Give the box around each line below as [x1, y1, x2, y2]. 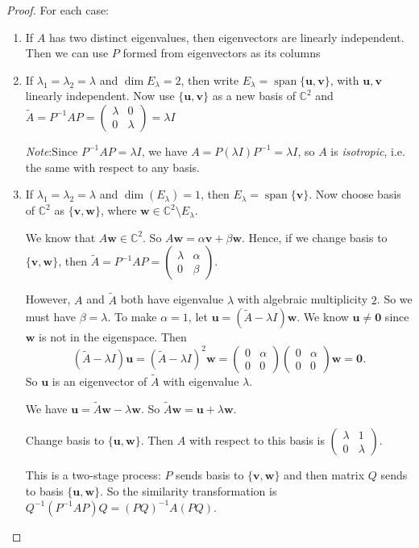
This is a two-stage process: [25, 466, 161, 483]
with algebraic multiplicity [237, 291, 368, 307]
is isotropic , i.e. [330, 142, 405, 159]
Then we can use [25, 44, 109, 61]
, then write [180, 71, 239, 88]
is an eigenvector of [52, 372, 147, 389]
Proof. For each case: [6, 2, 110, 18]
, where [101, 202, 137, 219]
